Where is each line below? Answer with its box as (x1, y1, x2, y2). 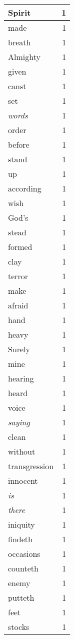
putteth (8, 592, 34, 603)
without (8, 445, 35, 457)
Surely (8, 343, 30, 355)
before (8, 139, 29, 150)
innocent (8, 475, 38, 486)
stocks (8, 621, 29, 632)
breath (8, 36, 31, 48)
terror (8, 270, 28, 282)
